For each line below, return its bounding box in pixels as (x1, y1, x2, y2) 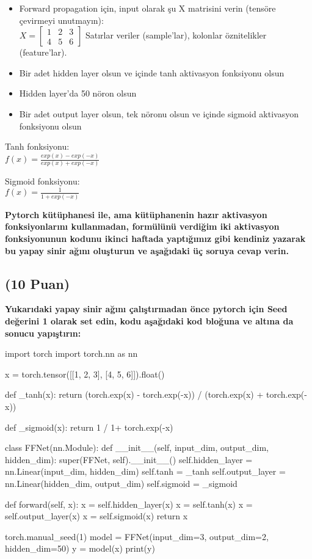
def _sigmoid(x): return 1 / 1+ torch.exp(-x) (5, 420, 173, 433)
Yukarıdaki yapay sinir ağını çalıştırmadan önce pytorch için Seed (5, 302, 288, 315)
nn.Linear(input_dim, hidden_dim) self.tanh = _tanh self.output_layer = (5, 465, 286, 478)
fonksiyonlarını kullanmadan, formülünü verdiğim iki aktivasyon (5, 220, 280, 233)
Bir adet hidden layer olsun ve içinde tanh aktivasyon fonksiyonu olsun (19, 66, 285, 79)
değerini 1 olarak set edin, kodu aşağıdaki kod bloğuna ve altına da (5, 314, 294, 327)
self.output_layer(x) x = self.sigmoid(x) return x (5, 510, 188, 522)
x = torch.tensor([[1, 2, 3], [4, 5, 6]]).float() (5, 367, 165, 380)
